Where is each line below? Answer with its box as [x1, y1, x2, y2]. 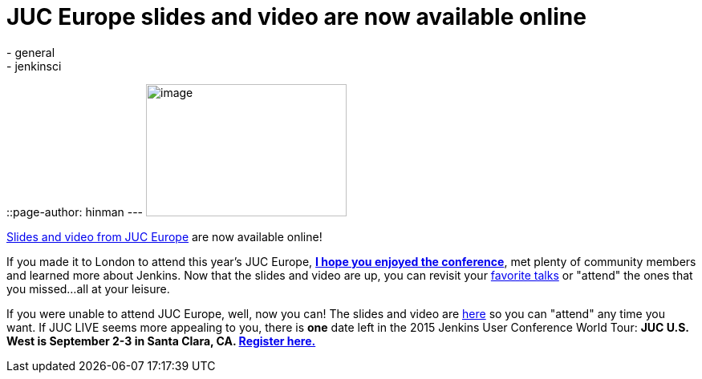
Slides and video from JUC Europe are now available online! [6, 229, 323, 244]
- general [6, 45, 55, 59]
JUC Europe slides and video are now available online [6, 3, 586, 30]
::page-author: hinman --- [6, 204, 144, 219]
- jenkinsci [6, 58, 62, 73]
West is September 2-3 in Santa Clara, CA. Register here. [6, 333, 316, 348]
